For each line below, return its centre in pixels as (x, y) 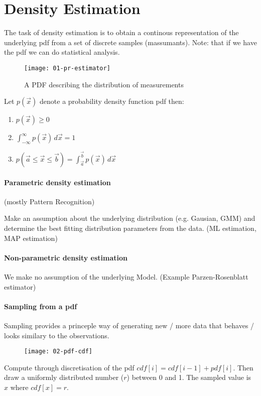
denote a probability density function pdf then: (112, 101)
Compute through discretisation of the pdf (69, 367)
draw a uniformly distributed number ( (64, 377)
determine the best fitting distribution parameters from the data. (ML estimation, (130, 228)
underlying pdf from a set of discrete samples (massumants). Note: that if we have (130, 42)
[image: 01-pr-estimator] (67, 68)
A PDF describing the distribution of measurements (104, 84)
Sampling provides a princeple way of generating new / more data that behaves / (129, 325)
